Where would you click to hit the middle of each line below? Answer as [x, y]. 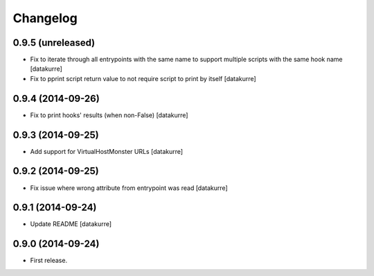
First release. [49, 261]
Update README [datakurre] [71, 224]
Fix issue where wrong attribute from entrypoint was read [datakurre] [129, 188]
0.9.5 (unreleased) [54, 43]
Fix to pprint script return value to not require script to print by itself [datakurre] [143, 78]
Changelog [45, 18]
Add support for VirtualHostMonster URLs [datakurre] [107, 151]
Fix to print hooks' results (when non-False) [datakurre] [109, 115]
